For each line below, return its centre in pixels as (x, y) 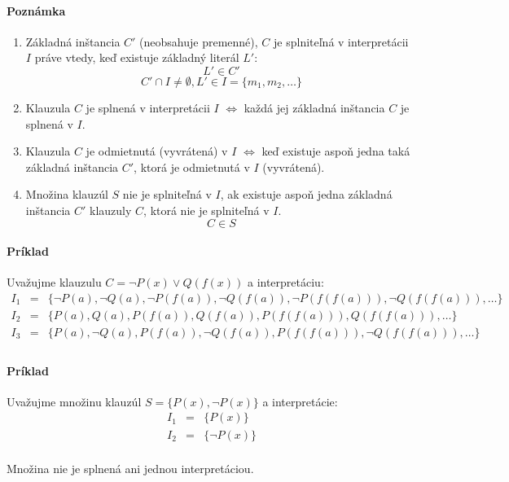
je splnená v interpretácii (148, 107)
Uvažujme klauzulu (54, 282)
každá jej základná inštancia (314, 107)
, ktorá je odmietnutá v (192, 167)
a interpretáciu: (285, 282)
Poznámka (36, 10)
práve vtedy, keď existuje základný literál (137, 57)
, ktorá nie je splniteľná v (206, 210)
